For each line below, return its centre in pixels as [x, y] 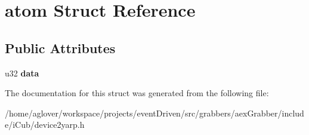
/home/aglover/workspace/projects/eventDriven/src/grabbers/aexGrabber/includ [154, 113]
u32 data [22, 73]
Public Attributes [60, 47]
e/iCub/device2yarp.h [45, 125]
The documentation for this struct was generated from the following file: [137, 93]
